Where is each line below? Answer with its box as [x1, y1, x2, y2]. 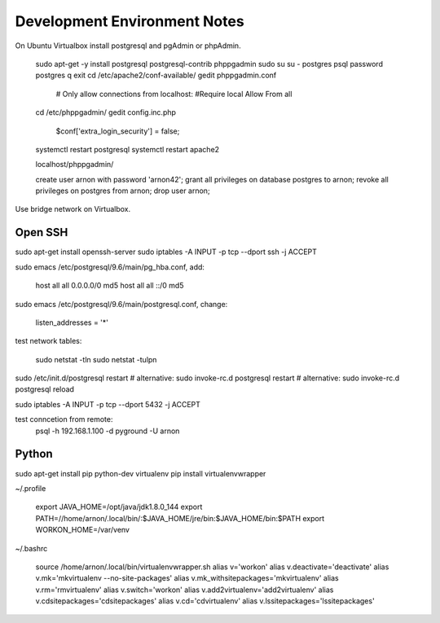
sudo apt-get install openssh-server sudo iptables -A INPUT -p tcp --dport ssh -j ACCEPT [15, 247, 318, 257]
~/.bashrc [15, 543, 48, 553]
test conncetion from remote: [15, 415, 113, 424]
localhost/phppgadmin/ [35, 160, 114, 169]
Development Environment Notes [15, 12, 244, 30]
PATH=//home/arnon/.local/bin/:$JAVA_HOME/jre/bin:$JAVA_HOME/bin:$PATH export [35, 513, 325, 523]
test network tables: [15, 336, 82, 346]
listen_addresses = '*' [35, 318, 109, 327]
